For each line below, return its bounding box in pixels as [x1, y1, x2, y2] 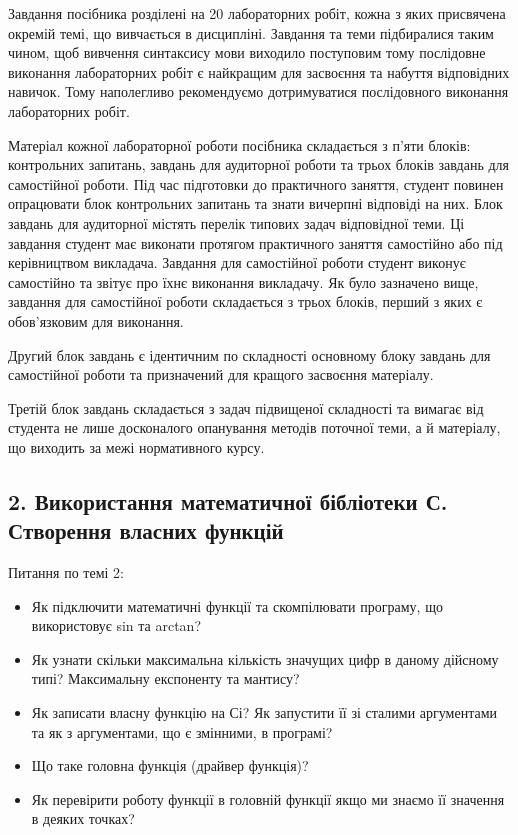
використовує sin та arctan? [31, 615, 201, 636]
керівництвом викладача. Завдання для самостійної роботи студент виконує [8, 252, 466, 273]
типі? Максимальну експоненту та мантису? [31, 668, 300, 689]
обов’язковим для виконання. [8, 310, 184, 331]
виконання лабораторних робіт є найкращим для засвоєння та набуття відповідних [8, 61, 510, 82]
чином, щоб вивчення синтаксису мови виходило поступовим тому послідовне [8, 42, 486, 63]
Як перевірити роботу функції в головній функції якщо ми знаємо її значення [31, 788, 505, 809]
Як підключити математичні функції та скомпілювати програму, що [31, 595, 443, 616]
